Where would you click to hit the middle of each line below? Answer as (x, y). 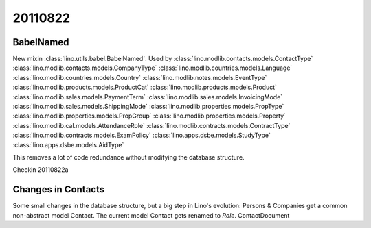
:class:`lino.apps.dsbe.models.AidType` (68, 144)
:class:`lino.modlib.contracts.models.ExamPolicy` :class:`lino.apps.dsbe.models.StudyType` (142, 135)
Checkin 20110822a (41, 170)
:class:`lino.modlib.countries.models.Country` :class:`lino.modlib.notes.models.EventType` (140, 77)
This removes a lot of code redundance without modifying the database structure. (128, 157)
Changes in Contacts (59, 189)
